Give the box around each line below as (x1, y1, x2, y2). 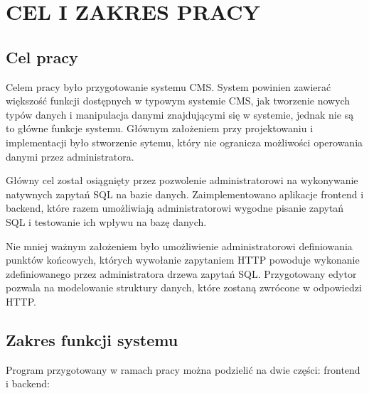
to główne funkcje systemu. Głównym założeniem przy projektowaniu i (6, 121, 314, 136)
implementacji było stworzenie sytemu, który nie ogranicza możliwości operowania (6, 134, 363, 149)
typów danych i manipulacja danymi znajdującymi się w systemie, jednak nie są (6, 107, 354, 122)
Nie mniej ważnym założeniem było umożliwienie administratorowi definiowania (6, 238, 353, 253)
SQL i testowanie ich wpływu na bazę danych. (6, 214, 207, 229)
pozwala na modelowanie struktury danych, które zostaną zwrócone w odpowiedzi (6, 280, 362, 295)
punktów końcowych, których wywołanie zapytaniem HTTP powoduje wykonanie (6, 252, 360, 267)
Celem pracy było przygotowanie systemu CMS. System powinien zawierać (6, 79, 331, 94)
